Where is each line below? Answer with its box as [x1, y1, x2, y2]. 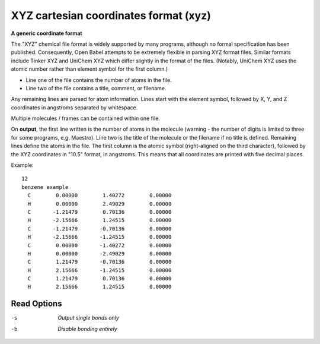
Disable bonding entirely [57, 325, 118, 332]
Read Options [11, 299, 62, 309]
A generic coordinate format [11, 30, 82, 37]
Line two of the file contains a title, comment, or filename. [25, 84, 167, 91]
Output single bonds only [57, 314, 120, 321]
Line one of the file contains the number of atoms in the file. [25, 76, 172, 83]
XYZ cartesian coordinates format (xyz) [11, 9, 212, 22]
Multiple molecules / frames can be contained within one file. [11, 115, 160, 122]
